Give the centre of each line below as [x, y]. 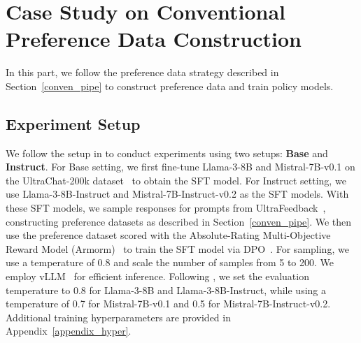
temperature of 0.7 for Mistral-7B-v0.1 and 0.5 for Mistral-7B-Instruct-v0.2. [168, 304]
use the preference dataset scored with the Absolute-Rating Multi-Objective [168, 235]
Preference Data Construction [154, 39]
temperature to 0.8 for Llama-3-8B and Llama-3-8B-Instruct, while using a [166, 290]
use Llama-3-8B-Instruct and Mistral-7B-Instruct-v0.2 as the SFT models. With [177, 194]
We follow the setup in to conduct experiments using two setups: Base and [167, 153]
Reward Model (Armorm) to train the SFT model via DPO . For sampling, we [177, 248]
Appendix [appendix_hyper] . [69, 331]
